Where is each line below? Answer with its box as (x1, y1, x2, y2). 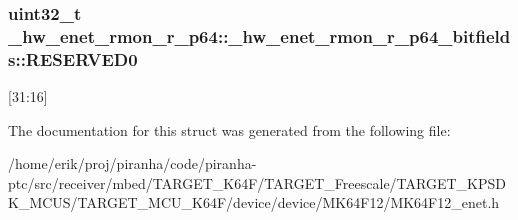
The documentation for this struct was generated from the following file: (8, 119, 451, 140)
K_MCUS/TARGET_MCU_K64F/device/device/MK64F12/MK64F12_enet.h (8, 192, 500, 213)
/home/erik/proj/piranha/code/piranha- (8, 153, 257, 174)
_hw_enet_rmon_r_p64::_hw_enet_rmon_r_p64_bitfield (8, 23, 511, 48)
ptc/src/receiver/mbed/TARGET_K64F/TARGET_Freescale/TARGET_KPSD (8, 172, 506, 193)
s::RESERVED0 (8, 46, 138, 71)
